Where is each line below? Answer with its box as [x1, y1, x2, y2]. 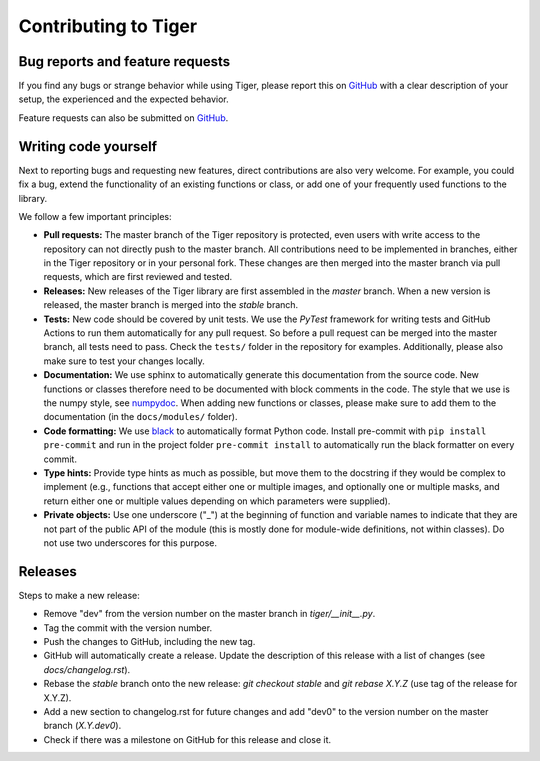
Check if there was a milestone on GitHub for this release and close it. [43, 733, 332, 745]
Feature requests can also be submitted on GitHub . [18, 111, 229, 124]
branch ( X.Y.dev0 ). [43, 720, 122, 732]
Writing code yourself [18, 138, 158, 155]
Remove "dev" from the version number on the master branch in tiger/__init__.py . [43, 608, 376, 620]
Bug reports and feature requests [18, 53, 231, 70]
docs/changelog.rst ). [43, 663, 131, 675]
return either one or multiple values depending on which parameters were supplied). [43, 495, 391, 507]
